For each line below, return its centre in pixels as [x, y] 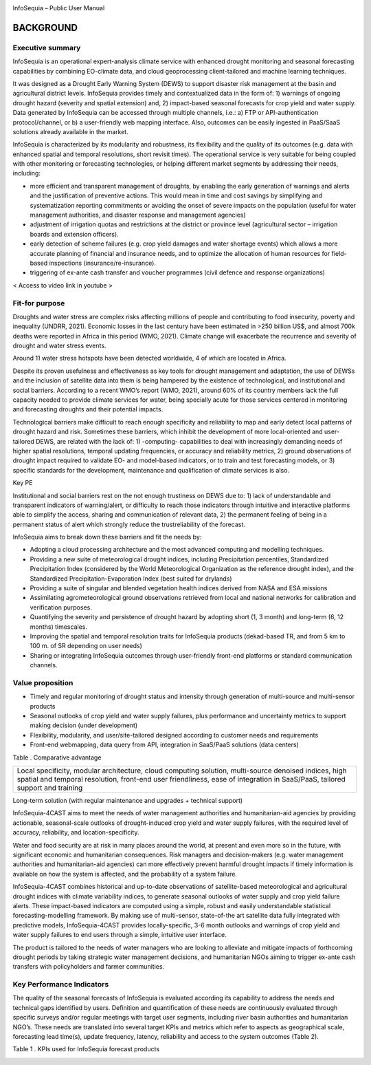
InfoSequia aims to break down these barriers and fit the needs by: [107, 537]
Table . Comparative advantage [57, 757]
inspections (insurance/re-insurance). [102, 263]
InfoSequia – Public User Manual [59, 8]
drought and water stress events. [59, 346]
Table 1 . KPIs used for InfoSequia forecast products [86, 1049]
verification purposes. [61, 607]
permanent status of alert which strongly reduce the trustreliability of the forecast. [129, 524]
